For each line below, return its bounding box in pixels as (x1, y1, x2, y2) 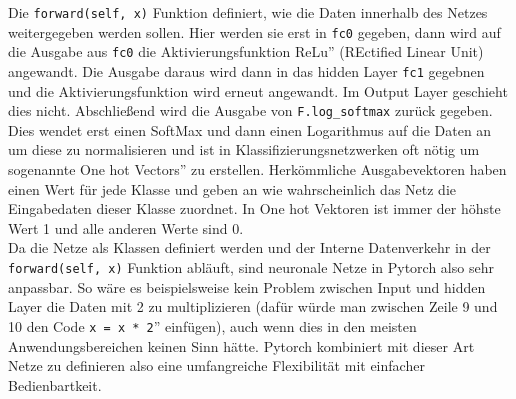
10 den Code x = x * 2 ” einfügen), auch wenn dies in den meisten (8, 315, 417, 336)
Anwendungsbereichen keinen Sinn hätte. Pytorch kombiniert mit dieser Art (8, 335, 475, 356)
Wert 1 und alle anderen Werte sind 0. (8, 217, 244, 238)
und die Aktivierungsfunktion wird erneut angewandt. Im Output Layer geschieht (8, 80, 508, 101)
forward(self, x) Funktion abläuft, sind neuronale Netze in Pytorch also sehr (8, 257, 494, 278)
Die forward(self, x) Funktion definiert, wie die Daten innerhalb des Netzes (8, 2, 488, 22)
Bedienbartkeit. (8, 374, 102, 395)
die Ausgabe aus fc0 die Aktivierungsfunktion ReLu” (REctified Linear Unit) (8, 41, 484, 62)
